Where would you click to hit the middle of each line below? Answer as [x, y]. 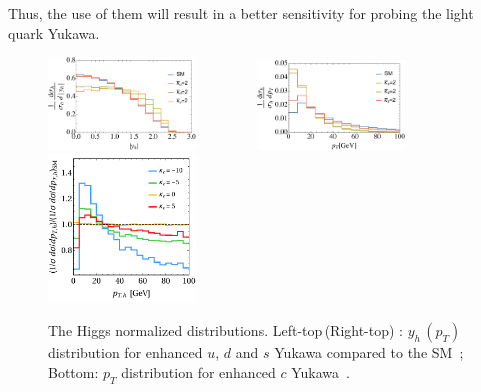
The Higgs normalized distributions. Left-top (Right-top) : [226, 330]
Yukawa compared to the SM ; [369, 352]
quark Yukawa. [54, 32]
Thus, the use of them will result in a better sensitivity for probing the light [241, 13]
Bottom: [73, 371]
